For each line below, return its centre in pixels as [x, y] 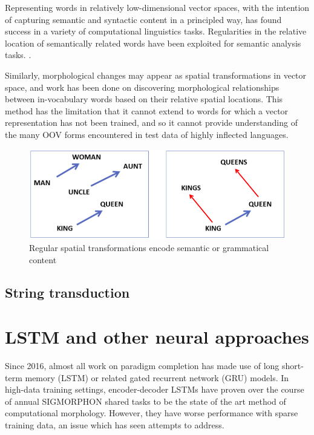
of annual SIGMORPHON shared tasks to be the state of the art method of [146, 401]
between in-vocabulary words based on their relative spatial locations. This [144, 99]
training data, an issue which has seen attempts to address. [115, 425]
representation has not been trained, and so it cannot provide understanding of [151, 123]
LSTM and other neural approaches [157, 337]
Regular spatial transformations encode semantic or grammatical [149, 247]
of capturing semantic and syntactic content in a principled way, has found [143, 19]
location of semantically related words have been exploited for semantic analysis [153, 43]
